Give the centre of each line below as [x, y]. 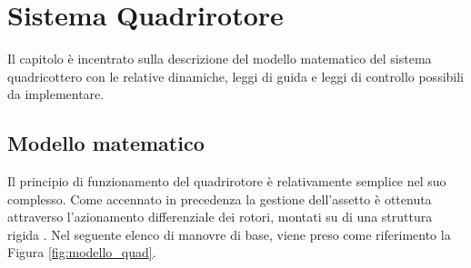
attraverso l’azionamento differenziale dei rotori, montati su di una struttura [220, 217]
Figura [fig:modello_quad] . [82, 252]
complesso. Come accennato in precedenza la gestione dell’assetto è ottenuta [220, 199]
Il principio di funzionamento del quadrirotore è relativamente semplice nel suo [227, 181]
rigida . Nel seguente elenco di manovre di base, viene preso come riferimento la [229, 234]
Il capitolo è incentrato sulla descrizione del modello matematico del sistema [220, 59]
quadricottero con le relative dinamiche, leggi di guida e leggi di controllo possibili [235, 76]
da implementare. [56, 94]
